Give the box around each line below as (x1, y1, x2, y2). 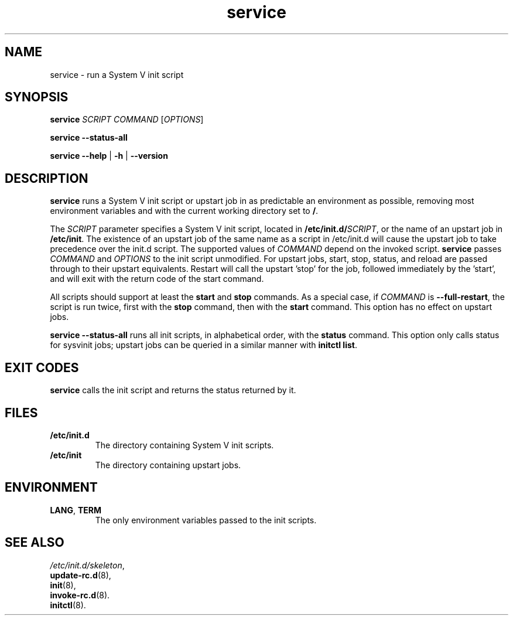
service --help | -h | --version (50, 151, 168, 161)
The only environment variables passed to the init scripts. (95, 515, 317, 525)
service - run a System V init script (50, 69, 184, 80)
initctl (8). (50, 599, 86, 610)
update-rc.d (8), (50, 570, 111, 580)
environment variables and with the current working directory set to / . (50, 206, 319, 216)
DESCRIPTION (5, 171, 88, 186)
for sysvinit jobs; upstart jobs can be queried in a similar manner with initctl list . (50, 340, 357, 350)
